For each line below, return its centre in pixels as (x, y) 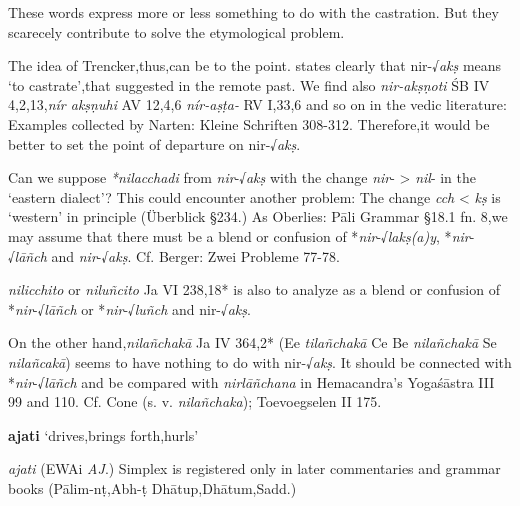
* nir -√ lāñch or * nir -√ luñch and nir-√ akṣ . (129, 308)
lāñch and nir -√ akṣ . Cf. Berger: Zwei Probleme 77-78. (177, 255)
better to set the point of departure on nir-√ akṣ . (154, 143)
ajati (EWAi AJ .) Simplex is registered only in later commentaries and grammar (254, 468)
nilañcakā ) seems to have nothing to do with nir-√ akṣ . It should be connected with (260, 361)
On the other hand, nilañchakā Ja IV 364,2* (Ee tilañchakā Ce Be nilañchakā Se (252, 342)
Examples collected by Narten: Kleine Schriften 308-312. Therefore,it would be (249, 123)
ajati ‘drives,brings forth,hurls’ (103, 434)
